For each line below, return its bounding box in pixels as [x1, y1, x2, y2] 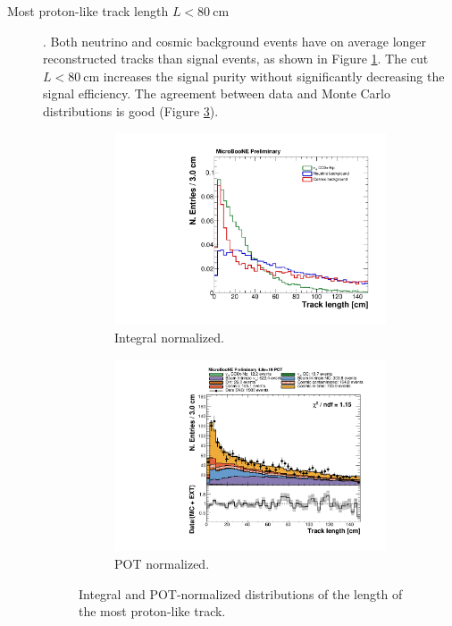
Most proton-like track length [7, 2, 169, 20]
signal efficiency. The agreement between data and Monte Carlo [43, 84, 391, 103]
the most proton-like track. [79, 602, 226, 621]
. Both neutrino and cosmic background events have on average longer [43, 31, 427, 50]
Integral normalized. [114, 328, 224, 346]
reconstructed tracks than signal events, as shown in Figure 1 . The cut [43, 49, 429, 68]
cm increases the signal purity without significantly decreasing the [83, 66, 445, 85]
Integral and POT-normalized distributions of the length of [79, 584, 403, 603]
